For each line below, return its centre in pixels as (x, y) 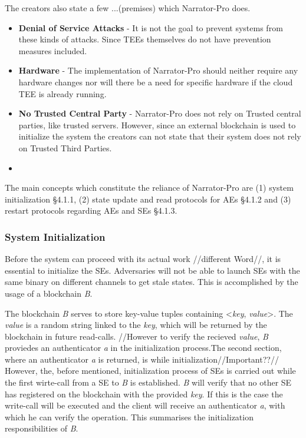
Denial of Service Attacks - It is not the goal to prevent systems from (151, 27)
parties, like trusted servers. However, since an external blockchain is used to (157, 125)
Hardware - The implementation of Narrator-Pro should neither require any (158, 70)
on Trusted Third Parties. (65, 147)
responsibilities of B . (42, 428)
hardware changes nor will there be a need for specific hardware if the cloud (156, 82)
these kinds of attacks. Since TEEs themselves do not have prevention (145, 39)
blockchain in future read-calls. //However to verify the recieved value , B (136, 336)
